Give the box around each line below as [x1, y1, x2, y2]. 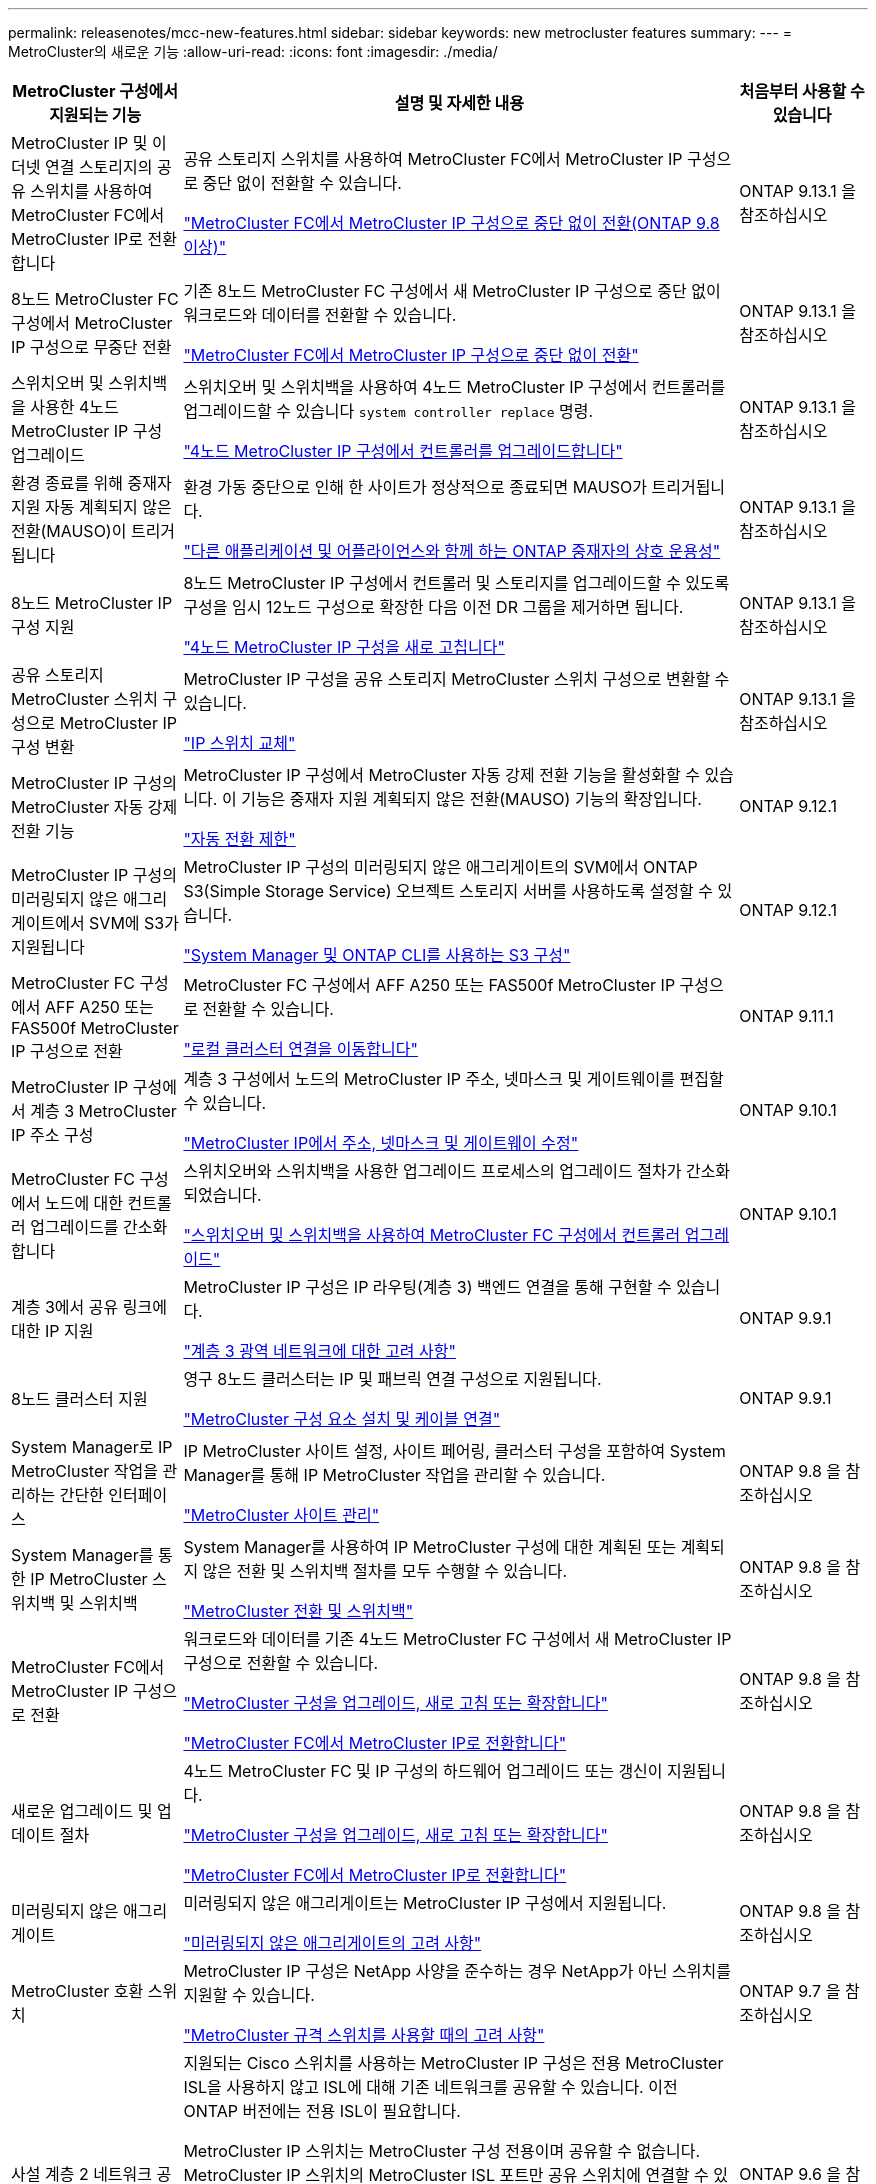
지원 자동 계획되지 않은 [11, 497, 172, 517]
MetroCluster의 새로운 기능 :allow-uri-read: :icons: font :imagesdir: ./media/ [8, 43, 498, 60]
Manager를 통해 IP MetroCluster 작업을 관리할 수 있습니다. [183, 1465, 606, 1485]
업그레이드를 [30, 1217, 119, 1237]
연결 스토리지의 [44, 157, 153, 177]
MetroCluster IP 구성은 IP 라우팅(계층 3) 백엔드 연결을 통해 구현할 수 [183, 1277, 672, 1297]
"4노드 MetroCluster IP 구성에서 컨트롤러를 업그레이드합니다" [183, 441, 623, 461]
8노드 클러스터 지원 [11, 1389, 148, 1409]
